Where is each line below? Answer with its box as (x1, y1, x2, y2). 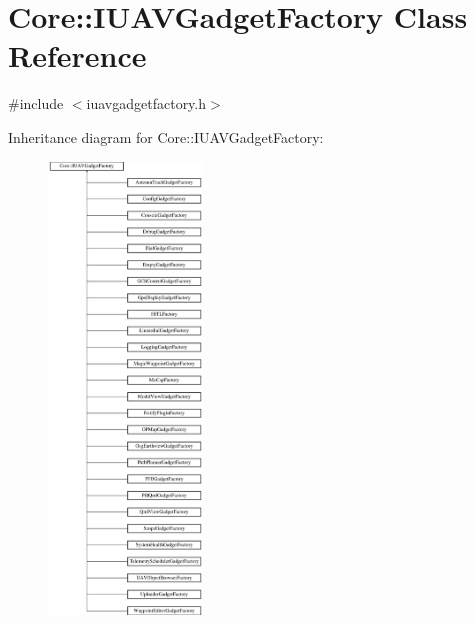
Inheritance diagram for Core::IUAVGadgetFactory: (8, 126, 324, 147)
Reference (8, 35, 147, 76)
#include (8, 93, 64, 114)
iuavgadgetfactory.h (86, 93, 207, 114)
